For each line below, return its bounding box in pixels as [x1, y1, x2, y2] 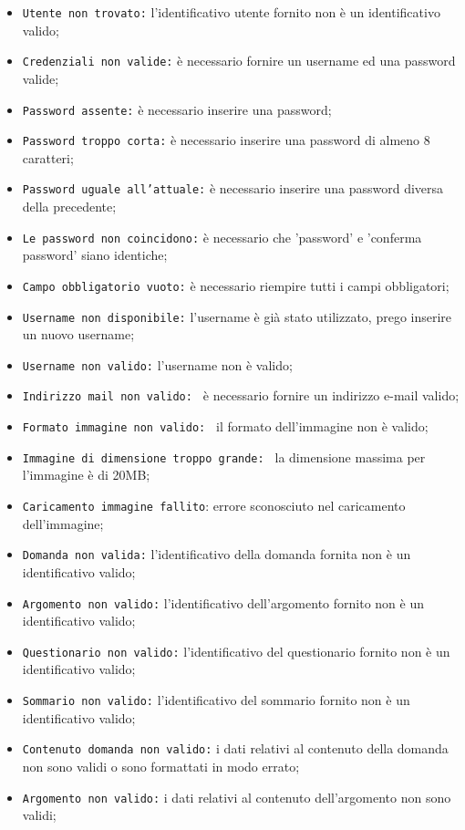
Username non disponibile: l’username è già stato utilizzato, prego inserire [22, 306, 452, 326]
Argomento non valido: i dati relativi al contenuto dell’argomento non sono [22, 787, 451, 806]
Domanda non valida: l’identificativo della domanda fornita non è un [22, 545, 411, 564]
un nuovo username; [22, 325, 135, 344]
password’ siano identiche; [22, 245, 168, 265]
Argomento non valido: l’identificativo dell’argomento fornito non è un [22, 593, 424, 612]
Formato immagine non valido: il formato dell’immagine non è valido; [22, 417, 429, 436]
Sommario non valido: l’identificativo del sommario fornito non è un [22, 690, 410, 710]
